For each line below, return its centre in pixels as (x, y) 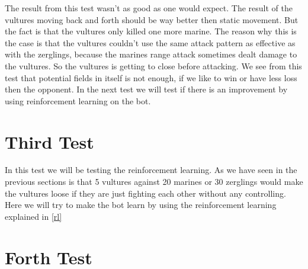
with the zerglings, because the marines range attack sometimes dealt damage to (151, 54)
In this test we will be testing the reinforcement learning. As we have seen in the (151, 170)
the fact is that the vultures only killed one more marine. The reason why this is (151, 31)
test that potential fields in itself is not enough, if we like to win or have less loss (151, 77)
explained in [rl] (33, 216)
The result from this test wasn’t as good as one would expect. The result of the (149, 8)
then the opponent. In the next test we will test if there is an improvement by (146, 89)
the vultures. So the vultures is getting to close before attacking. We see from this (153, 65)
